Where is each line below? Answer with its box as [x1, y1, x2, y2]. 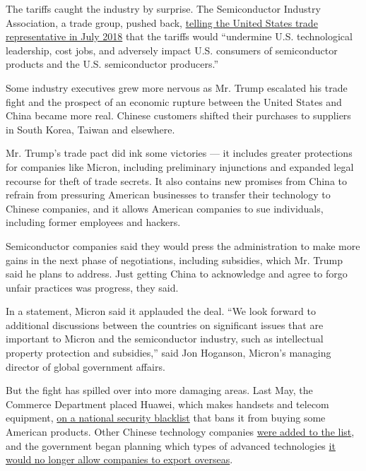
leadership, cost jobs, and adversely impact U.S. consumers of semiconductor [6, 42, 338, 57]
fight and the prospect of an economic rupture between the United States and [6, 94, 342, 109]
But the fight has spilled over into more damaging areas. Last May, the [6, 383, 313, 398]
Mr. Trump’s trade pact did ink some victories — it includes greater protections [6, 145, 353, 160]
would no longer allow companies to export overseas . [6, 452, 233, 467]
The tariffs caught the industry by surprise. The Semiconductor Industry [6, 1, 321, 16]
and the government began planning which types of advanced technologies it [6, 438, 336, 453]
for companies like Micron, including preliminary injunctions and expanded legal [6, 159, 354, 174]
